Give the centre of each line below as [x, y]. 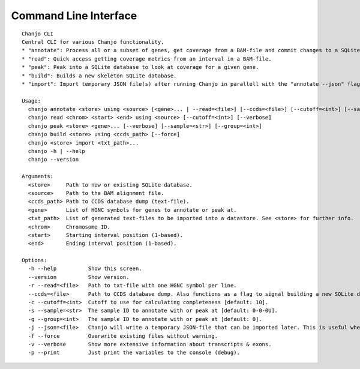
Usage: [31, 101]
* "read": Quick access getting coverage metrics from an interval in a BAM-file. [147, 59]
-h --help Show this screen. [85, 269]
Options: [34, 260]
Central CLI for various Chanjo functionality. [93, 42]
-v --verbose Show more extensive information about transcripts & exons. [150, 344]
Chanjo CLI [38, 34]
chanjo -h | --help [56, 151]
